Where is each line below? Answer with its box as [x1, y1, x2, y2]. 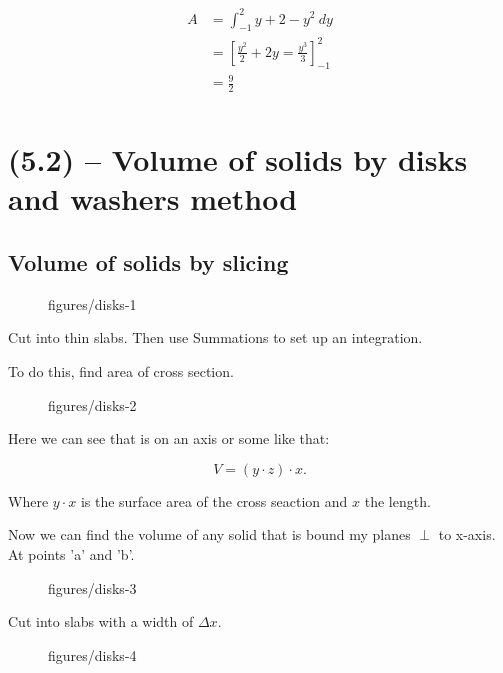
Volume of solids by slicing [8, 247, 289, 278]
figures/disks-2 [48, 394, 137, 415]
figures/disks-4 [48, 644, 137, 665]
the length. [364, 490, 431, 511]
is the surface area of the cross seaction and [80, 490, 348, 511]
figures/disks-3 [48, 577, 137, 598]
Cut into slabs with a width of [8, 611, 194, 632]
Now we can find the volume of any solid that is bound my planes [8, 524, 411, 545]
